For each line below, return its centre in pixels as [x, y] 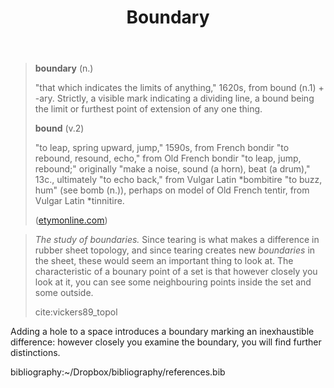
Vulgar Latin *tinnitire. [79, 201]
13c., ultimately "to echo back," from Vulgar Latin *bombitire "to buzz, [178, 180]
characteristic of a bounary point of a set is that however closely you [176, 272]
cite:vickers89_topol [76, 312]
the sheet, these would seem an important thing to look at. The [164, 261]
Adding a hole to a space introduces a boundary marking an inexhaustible [162, 332]
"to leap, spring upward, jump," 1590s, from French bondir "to [162, 148]
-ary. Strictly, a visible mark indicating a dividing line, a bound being [174, 98]
